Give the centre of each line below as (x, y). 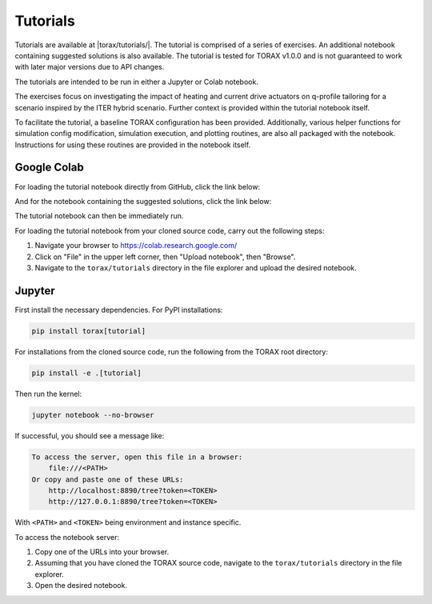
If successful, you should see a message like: (90, 435)
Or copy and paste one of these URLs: (108, 479)
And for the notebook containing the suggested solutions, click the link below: (143, 201)
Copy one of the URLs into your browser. (102, 552)
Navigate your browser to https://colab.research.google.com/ (136, 246)
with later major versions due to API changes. (90, 67)
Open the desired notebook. (81, 586)
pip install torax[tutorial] (89, 331)
